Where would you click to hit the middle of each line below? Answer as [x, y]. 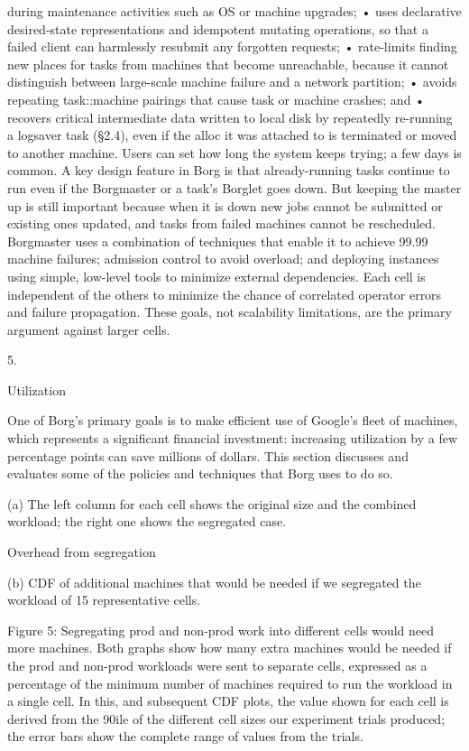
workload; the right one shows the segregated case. [147, 521]
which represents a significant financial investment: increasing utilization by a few [233, 438]
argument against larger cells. [89, 329]
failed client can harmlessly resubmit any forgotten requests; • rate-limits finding [232, 46]
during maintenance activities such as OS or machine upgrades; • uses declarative [234, 11]
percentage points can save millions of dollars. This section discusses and [208, 455]
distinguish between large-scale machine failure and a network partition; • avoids [232, 82]
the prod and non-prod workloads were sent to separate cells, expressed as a [217, 665]
